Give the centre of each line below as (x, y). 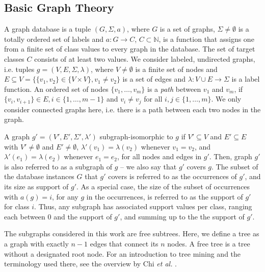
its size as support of (36, 186)
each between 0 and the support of (58, 216)
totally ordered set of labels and (54, 39)
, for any (65, 196)
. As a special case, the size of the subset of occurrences (163, 186)
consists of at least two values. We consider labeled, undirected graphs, (145, 58)
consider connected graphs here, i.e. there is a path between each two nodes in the (132, 109)
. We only (226, 99)
